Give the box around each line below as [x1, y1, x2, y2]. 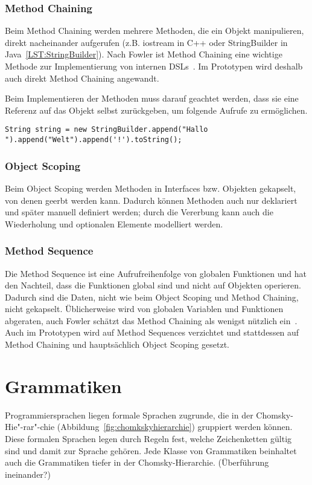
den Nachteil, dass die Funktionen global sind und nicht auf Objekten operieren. [5, 279, 301, 291]
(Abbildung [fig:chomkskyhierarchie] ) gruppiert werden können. [57, 420, 293, 433]
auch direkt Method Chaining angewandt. [5, 71, 159, 84]
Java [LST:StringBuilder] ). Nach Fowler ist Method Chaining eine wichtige [5, 48, 282, 60]
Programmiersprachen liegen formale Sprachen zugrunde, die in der [5, 408, 253, 421]
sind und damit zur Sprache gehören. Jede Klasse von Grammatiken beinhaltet [5, 444, 297, 457]
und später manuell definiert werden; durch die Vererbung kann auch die [5, 206, 273, 218]
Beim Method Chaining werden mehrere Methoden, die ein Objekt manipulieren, [5, 24, 304, 37]
